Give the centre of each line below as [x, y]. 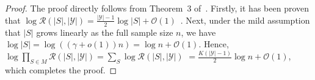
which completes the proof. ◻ [61, 70]
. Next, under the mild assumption [245, 20]
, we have [198, 32]
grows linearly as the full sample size [105, 32]
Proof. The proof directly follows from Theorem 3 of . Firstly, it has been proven [157, 8]
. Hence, [214, 44]
